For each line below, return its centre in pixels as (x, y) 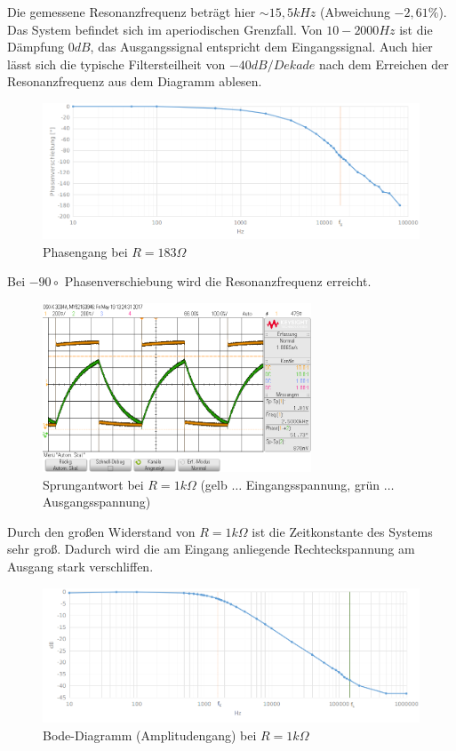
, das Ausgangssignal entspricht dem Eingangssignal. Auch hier (261, 47)
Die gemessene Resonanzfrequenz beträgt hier (132, 12)
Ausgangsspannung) (97, 502)
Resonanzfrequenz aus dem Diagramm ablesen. (135, 81)
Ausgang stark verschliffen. (80, 566)
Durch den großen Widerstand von (101, 531)
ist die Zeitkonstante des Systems (342, 531)
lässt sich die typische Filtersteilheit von (116, 64)
